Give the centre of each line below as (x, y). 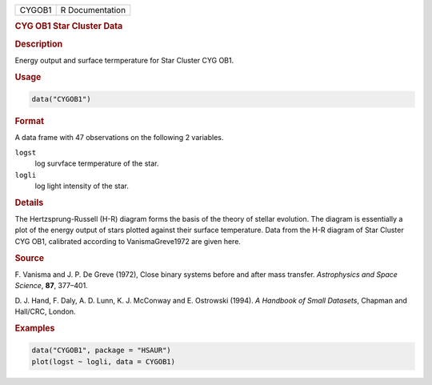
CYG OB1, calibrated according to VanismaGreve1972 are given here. (128, 241)
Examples (35, 328)
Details (29, 203)
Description (39, 44)
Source (30, 258)
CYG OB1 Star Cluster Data (69, 26)
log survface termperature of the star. (97, 163)
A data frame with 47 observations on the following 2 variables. (119, 138)
